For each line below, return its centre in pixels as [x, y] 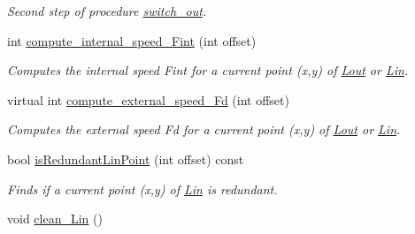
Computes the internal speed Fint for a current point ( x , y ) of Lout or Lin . [208, 70]
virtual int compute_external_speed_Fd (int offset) [148, 99]
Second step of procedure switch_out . [107, 11]
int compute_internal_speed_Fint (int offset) [132, 40]
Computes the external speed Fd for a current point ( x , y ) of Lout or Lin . [204, 129]
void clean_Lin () [55, 219]
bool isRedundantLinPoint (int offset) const [126, 159]
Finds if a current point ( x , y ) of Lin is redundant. [142, 189]
